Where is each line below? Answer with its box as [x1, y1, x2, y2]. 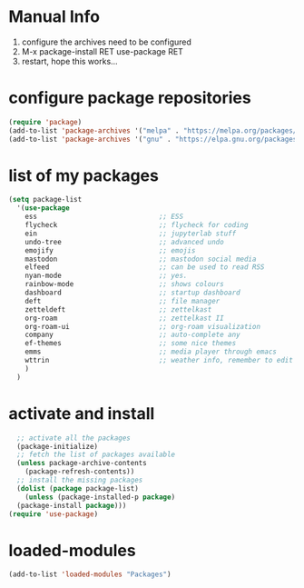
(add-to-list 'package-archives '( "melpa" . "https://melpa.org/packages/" [8, 125, 301, 135]
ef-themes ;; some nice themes [25, 339, 237, 348]
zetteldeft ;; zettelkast [25, 304, 212, 314]
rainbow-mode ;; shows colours [25, 280, 224, 289]
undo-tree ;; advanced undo [25, 237, 224, 246]
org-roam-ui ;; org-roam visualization [25, 322, 260, 331]
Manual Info [8, 6, 101, 27]
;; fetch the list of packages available [16, 450, 176, 460]
